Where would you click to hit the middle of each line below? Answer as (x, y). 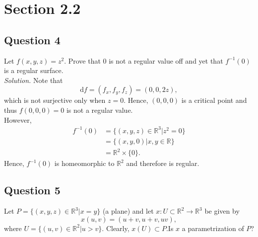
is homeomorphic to (84, 163)
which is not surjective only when (55, 100)
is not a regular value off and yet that (166, 60)
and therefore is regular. (163, 163)
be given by (222, 211)
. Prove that (82, 60)
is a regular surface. (34, 70)
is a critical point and (214, 100)
